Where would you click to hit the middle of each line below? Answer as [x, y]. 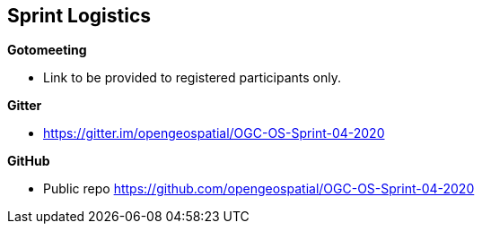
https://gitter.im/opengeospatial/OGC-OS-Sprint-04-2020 [214, 133]
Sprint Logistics [79, 16]
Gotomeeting [47, 50]
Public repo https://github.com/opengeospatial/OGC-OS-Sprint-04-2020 [259, 189]
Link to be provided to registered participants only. [192, 78]
